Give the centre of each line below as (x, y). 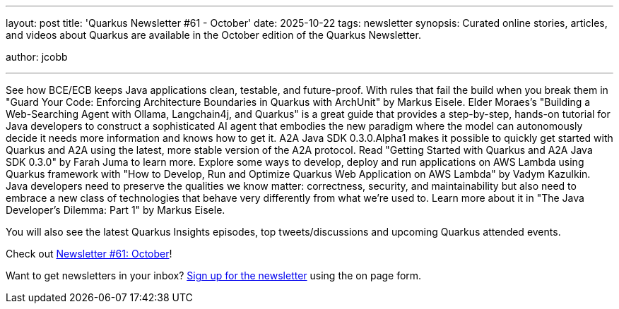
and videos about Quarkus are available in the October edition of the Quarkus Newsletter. (213, 35)
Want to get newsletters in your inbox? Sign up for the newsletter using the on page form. (214, 275)
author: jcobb (37, 57)
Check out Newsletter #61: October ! (89, 254)
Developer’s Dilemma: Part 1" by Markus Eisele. (116, 210)
